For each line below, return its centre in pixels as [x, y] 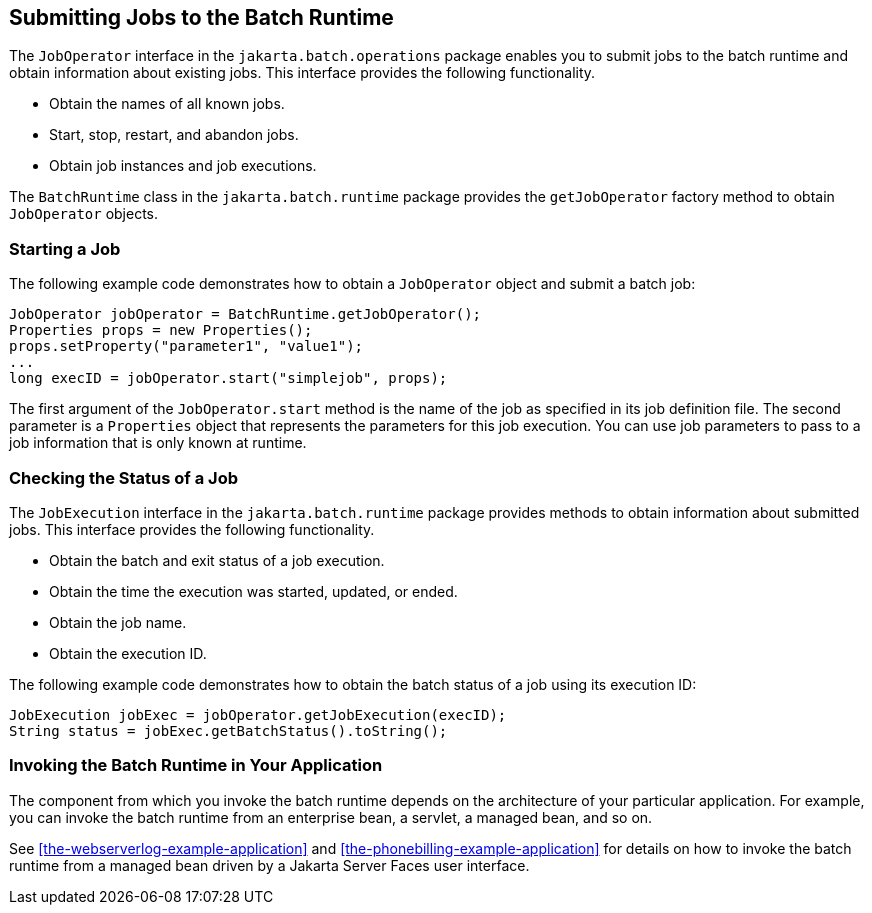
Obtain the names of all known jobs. [167, 104]
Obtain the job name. [118, 622]
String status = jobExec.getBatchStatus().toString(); [228, 730]
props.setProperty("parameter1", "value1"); [186, 346]
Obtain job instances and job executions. [183, 166]
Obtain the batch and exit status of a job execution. [217, 560]
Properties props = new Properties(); [161, 330]
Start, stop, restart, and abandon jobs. [174, 135]
